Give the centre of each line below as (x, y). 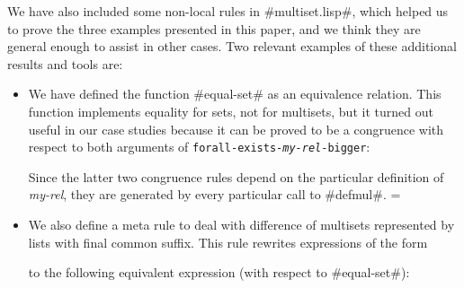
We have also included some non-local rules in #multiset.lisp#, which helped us (228, 11)
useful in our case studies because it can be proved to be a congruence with (236, 129)
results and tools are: (65, 63)
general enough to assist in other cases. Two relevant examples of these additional (232, 46)
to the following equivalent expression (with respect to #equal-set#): (219, 272)
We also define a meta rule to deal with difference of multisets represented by (241, 224)
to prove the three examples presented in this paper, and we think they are (214, 28)
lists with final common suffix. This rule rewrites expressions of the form (228, 242)
